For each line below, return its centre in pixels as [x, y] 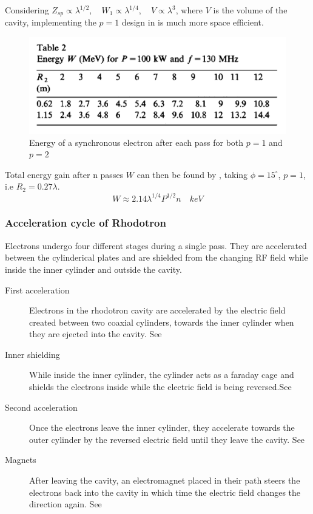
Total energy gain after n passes [64, 174]
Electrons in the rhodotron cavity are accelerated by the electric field [157, 310]
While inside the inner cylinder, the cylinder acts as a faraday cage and [162, 375]
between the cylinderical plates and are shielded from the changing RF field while [156, 257]
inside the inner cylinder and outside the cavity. [93, 269]
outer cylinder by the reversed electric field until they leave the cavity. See [167, 439]
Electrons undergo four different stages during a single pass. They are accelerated [156, 245]
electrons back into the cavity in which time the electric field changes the [165, 492]
